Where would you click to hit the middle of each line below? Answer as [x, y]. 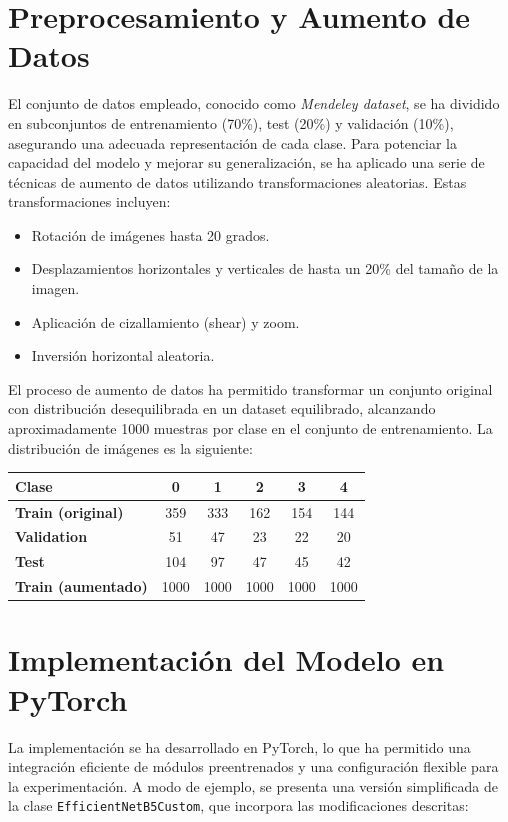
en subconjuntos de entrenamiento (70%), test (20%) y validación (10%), [231, 122]
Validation [51, 536]
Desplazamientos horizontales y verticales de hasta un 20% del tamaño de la [265, 268]
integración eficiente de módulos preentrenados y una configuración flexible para [253, 766]
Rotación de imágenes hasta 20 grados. [150, 234]
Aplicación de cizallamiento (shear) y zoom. [165, 321]
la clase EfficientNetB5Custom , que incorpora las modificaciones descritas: [238, 805]
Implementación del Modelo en [226, 659]
